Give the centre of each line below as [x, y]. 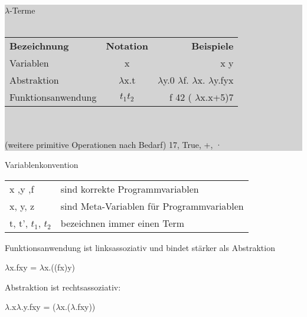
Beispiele [213, 46]
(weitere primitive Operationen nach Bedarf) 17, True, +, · [113, 145]
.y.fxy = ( [38, 307]
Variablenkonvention [42, 164]
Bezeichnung [39, 46]
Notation [127, 46]
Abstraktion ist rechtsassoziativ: [63, 287]
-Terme [22, 10]
